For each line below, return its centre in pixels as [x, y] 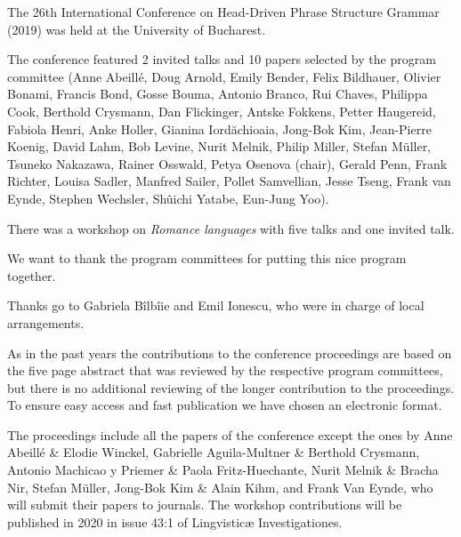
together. [32, 275]
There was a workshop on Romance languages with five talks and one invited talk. [231, 228]
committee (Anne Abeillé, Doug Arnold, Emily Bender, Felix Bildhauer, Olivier [224, 76]
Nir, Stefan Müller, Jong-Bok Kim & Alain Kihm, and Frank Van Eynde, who [220, 487]
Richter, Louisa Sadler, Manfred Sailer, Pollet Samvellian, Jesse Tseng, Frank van [229, 181]
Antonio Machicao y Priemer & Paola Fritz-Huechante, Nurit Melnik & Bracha [223, 470]
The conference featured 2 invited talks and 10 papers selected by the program [222, 59]
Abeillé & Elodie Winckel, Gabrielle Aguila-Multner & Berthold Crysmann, [214, 452]
